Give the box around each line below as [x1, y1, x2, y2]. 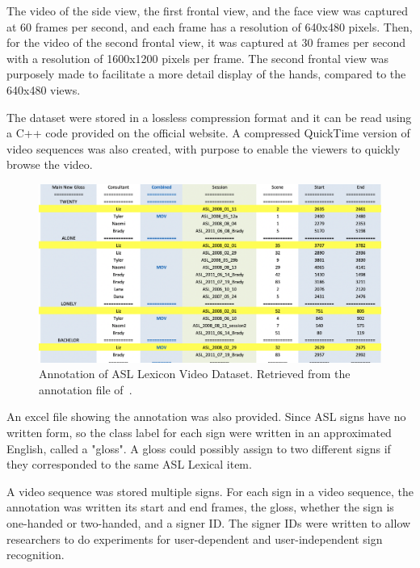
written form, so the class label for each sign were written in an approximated [6, 424, 392, 440]
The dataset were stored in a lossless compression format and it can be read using [6, 108, 412, 125]
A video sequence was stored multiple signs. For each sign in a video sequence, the [6, 482, 414, 499]
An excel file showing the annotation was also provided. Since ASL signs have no [6, 408, 406, 425]
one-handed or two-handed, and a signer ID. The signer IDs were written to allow [6, 514, 411, 531]
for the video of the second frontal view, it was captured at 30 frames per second [6, 34, 405, 51]
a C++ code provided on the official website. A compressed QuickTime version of [6, 124, 410, 141]
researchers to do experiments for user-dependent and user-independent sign [6, 530, 383, 547]
